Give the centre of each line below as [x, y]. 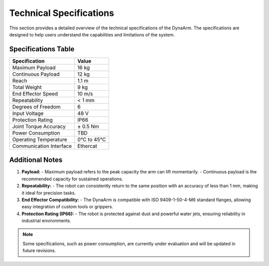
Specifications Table [42, 49]
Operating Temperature [40, 139]
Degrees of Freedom [36, 107]
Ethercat [87, 146]
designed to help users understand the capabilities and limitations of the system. [92, 34]
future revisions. [39, 251]
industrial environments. [47, 221]
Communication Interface [42, 146]
